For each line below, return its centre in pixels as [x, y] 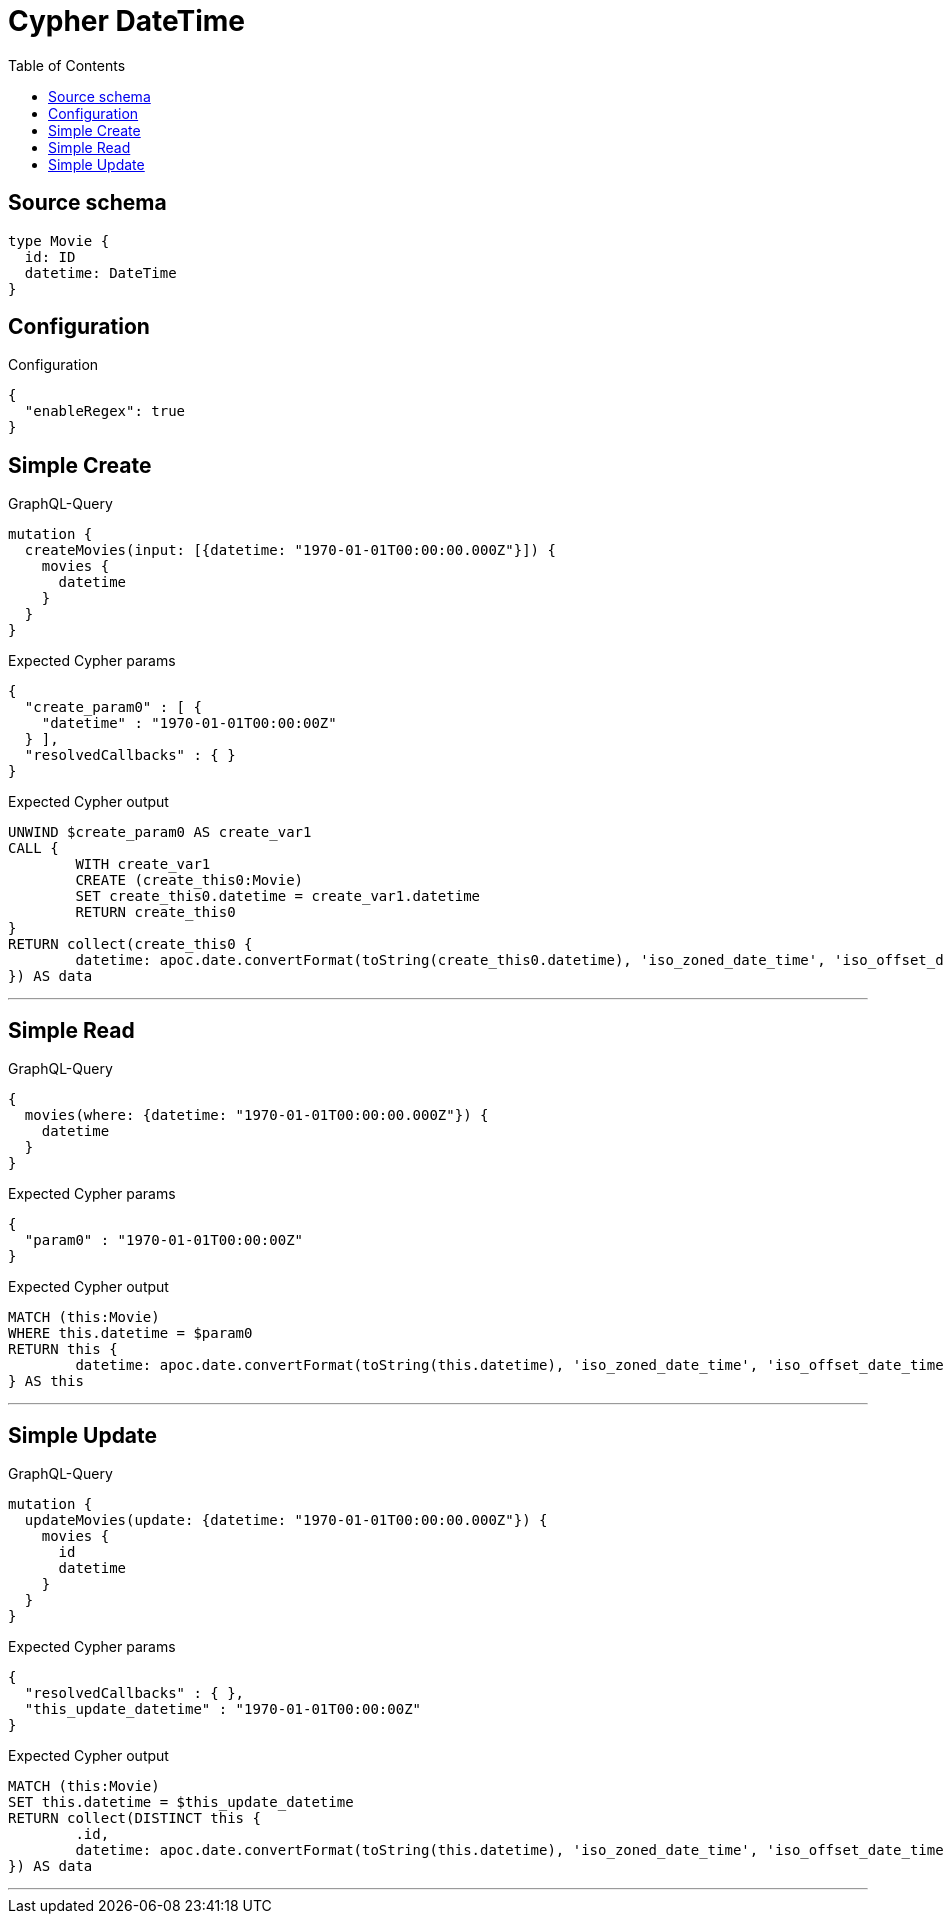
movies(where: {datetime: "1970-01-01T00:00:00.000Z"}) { [256, 1115]
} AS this [46, 1381]
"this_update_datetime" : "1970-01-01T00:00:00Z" [223, 1708]
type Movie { [59, 240]
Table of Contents [67, 65]
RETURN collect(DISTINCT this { [134, 1817]
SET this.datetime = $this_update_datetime [181, 1801]
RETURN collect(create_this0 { [130, 944]
